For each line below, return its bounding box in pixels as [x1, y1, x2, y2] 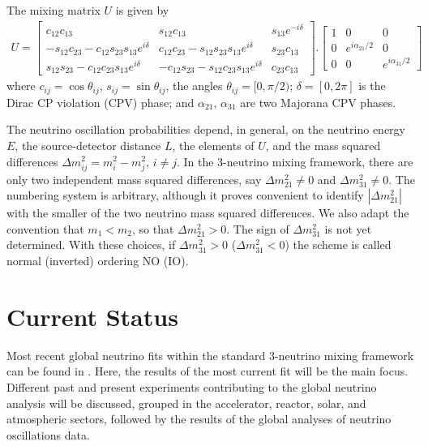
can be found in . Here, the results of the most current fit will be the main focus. [6, 362, 409, 380]
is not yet [324, 220, 372, 237]
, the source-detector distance [15, 136, 161, 153]
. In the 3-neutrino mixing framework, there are [176, 152, 413, 169]
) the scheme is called [285, 236, 392, 253]
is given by [115, 2, 169, 18]
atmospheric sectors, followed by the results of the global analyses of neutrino [6, 410, 392, 427]
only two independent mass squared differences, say [6, 170, 262, 187]
